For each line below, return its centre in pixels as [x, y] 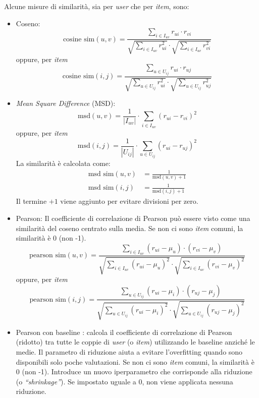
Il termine [31, 201]
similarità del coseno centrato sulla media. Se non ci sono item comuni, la [129, 228]
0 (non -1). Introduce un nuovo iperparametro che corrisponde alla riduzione [134, 372]
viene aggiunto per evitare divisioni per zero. [129, 201]
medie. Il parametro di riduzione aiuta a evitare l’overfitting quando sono [129, 352]
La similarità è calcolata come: [63, 163]
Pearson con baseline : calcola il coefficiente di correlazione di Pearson [124, 332]
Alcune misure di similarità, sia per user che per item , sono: [97, 6]
